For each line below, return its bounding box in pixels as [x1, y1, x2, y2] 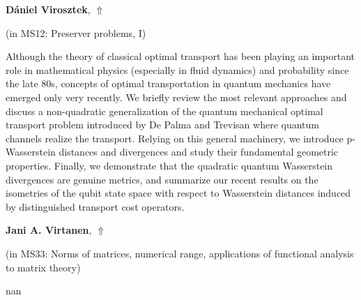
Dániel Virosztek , [6, 2, 91, 16]
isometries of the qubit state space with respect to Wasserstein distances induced [6, 186, 351, 200]
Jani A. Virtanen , [6, 223, 92, 237]
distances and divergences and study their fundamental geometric [59, 144, 339, 159]
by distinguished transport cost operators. [6, 199, 185, 213]
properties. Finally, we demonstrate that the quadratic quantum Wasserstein [6, 158, 333, 172]
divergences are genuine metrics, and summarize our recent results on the [6, 172, 318, 186]
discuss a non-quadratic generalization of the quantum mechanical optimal [6, 103, 323, 118]
